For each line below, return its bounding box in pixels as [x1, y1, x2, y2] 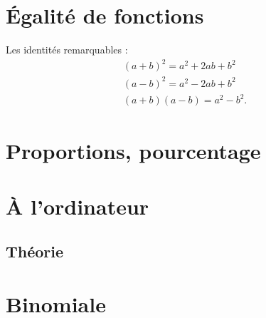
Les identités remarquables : [6, 42, 128, 57]
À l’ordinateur [6, 191, 149, 220]
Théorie [6, 240, 64, 262]
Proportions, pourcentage [6, 135, 261, 165]
